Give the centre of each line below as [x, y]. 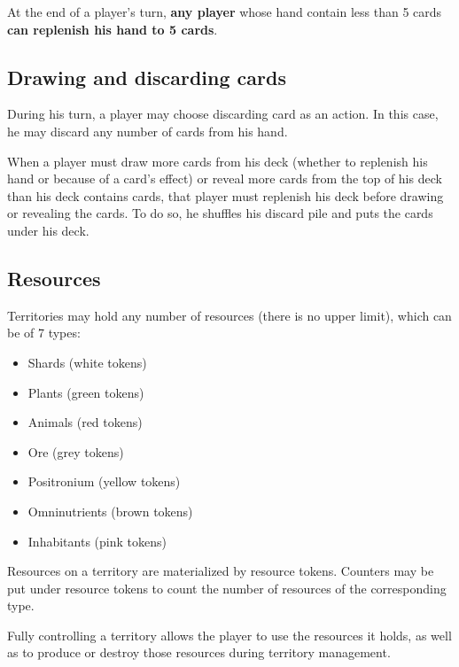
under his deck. [48, 230]
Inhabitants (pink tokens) [97, 541]
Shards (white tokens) [87, 362]
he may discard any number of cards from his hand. [148, 131]
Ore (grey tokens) [76, 451]
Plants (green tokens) [86, 392]
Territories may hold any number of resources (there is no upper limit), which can [229, 315]
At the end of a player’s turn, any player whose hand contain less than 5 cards [225, 12]
